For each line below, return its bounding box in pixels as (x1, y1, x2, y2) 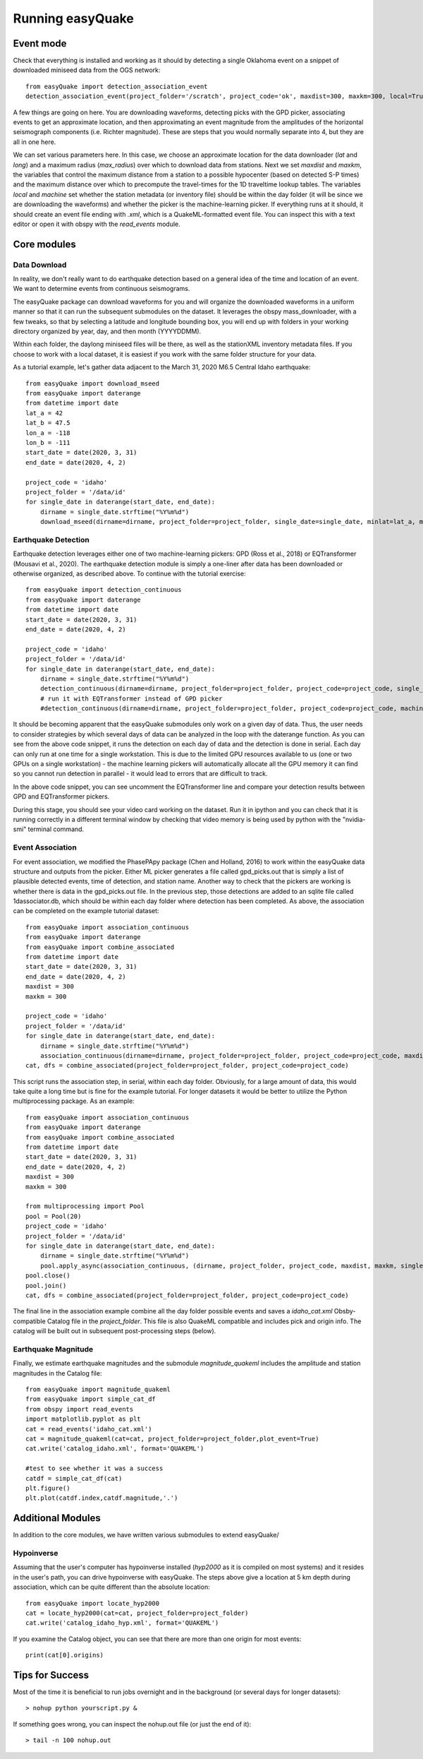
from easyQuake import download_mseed (25, 379, 160, 388)
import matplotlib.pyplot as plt (25, 1415, 141, 1423)
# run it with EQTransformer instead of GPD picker (39, 694, 223, 703)
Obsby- (333, 1307, 356, 1316)
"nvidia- (342, 815, 366, 823)
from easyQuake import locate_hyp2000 (25, 1599, 160, 1607)
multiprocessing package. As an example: (13, 1097, 135, 1105)
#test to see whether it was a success (25, 1465, 164, 1472)
